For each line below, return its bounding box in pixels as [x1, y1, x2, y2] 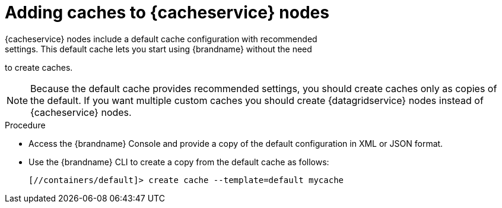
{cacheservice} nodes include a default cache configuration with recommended [5, 33, 317, 44]
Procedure [5, 119, 46, 130]
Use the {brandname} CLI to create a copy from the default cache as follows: [28, 156, 329, 167]
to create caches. [5, 62, 73, 73]
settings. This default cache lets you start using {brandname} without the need [5, 43, 312, 54]
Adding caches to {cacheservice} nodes [5, 2, 329, 23]
